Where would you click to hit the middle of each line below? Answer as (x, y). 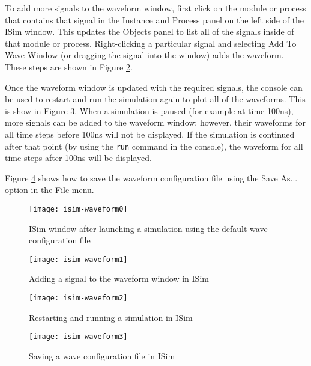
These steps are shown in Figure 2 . (69, 66)
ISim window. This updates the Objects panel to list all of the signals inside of (149, 32)
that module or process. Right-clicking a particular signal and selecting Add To (151, 43)
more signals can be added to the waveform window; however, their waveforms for (155, 122)
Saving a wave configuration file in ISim (102, 355)
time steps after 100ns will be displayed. (78, 158)
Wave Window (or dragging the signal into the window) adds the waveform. (144, 55)
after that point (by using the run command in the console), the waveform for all (154, 146)
